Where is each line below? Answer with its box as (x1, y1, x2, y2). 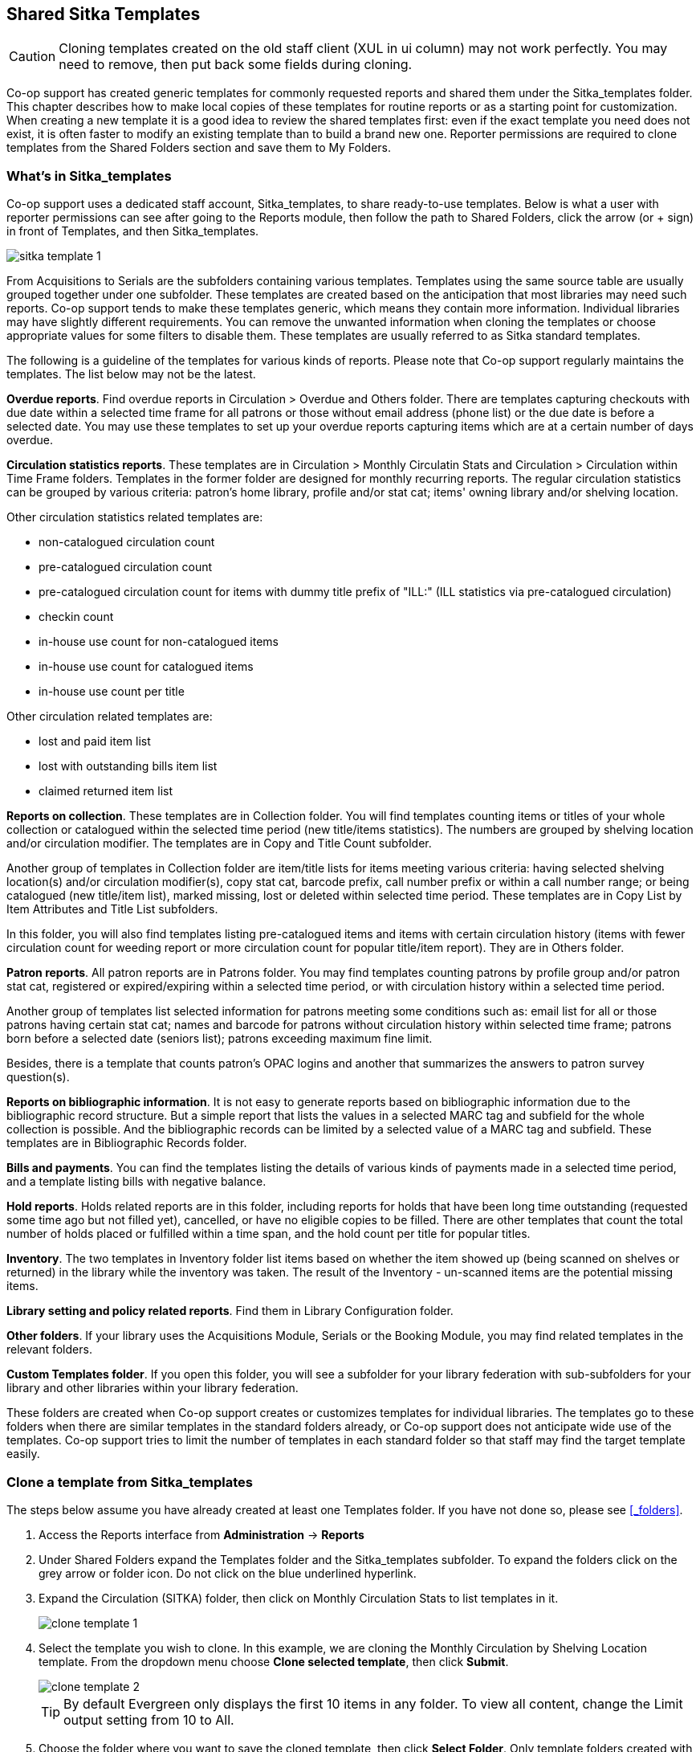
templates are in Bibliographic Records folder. (6, 1136, 247, 1150)
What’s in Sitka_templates (6, 167, 172, 184)
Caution (9, 48, 56, 65)
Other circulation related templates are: (6, 709, 213, 724)
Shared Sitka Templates (6, 4, 201, 24)
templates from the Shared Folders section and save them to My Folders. (6, 141, 392, 155)
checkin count (39, 610, 114, 624)
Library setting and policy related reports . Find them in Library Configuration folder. (6, 1304, 454, 1318)
